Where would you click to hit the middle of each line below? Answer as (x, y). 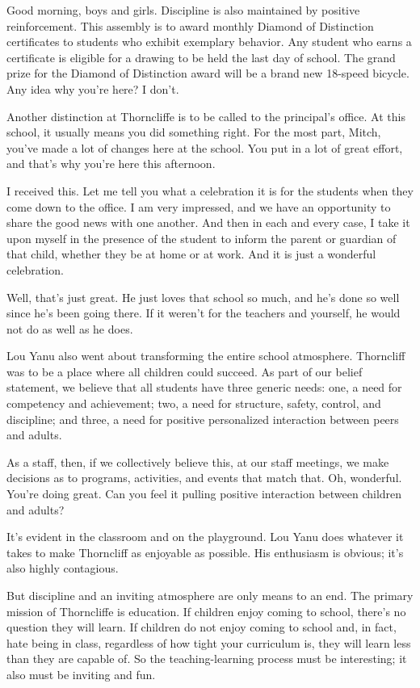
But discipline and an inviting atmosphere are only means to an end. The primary (210, 595)
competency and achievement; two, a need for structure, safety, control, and (194, 403)
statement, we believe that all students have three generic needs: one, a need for (204, 387)
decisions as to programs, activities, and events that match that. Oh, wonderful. (204, 478)
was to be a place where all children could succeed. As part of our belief (185, 371)
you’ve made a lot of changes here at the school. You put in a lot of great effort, (205, 147)
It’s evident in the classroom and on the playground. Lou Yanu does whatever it (205, 537)
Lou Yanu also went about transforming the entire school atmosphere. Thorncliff (206, 356)
